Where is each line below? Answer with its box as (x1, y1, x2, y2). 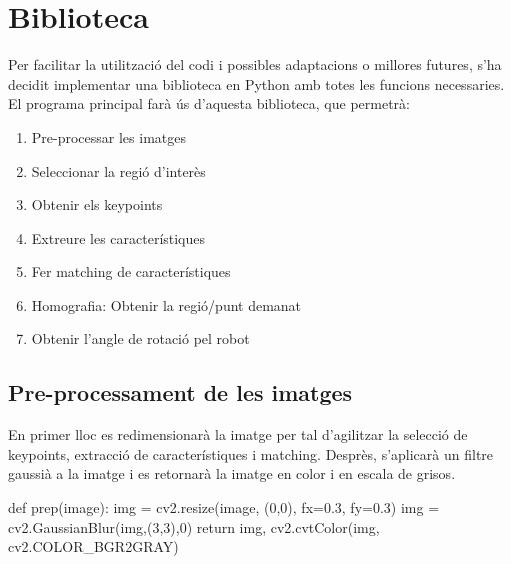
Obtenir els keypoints (31, 194, 163, 215)
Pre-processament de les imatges (8, 377, 353, 408)
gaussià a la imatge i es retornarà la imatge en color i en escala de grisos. (8, 463, 456, 484)
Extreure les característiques (31, 227, 206, 248)
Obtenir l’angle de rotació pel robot (31, 328, 250, 349)
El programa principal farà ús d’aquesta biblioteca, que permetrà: (8, 93, 410, 114)
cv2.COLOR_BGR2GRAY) (8, 536, 179, 557)
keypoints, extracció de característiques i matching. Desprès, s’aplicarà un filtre (8, 443, 494, 464)
